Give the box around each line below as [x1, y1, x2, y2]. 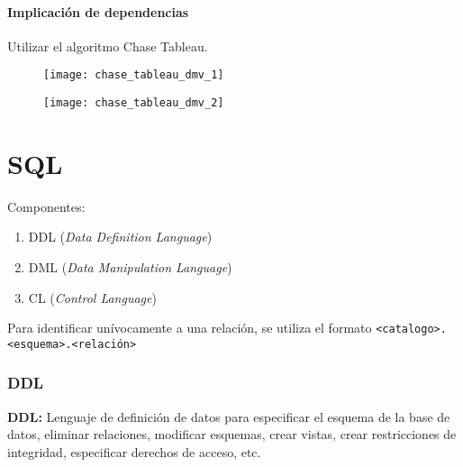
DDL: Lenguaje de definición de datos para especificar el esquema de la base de [7, 407, 450, 426]
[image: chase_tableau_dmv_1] [43, 69, 224, 82]
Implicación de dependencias [7, 2, 189, 21]
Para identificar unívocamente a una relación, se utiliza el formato [7, 318, 372, 337]
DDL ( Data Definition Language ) [28, 227, 213, 246]
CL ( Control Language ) [28, 288, 157, 307]
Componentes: [7, 197, 86, 215]
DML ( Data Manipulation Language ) [28, 258, 232, 277]
